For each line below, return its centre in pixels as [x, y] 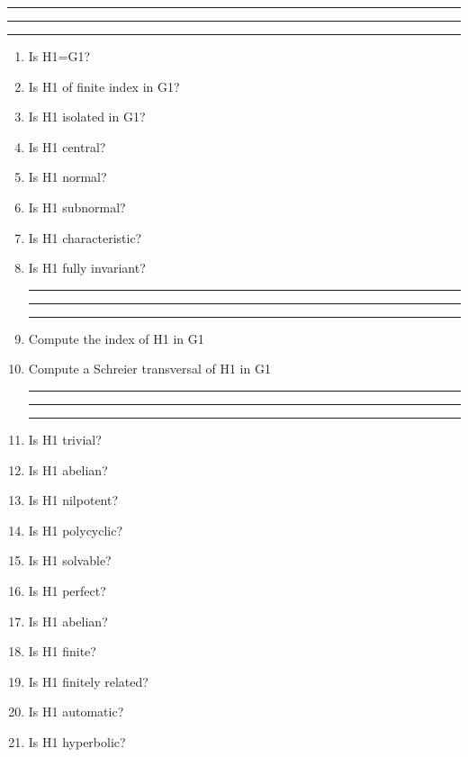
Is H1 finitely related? [88, 681]
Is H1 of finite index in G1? [104, 86]
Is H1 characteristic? [85, 237]
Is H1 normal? [67, 177]
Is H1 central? [67, 146]
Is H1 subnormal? [77, 207]
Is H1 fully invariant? [87, 268]
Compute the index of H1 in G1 [116, 338]
